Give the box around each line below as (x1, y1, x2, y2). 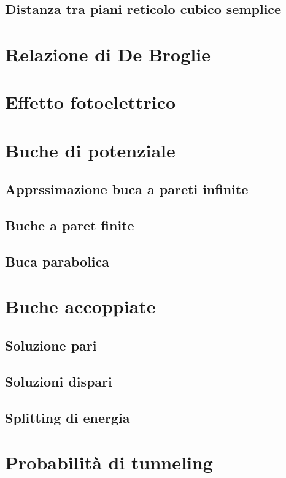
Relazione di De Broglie (5, 41, 211, 66)
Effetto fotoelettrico (5, 89, 176, 115)
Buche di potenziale (5, 137, 176, 162)
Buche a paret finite (5, 216, 134, 235)
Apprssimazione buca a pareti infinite (5, 180, 249, 199)
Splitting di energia (5, 408, 130, 427)
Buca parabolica (5, 251, 109, 270)
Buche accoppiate (5, 294, 156, 319)
